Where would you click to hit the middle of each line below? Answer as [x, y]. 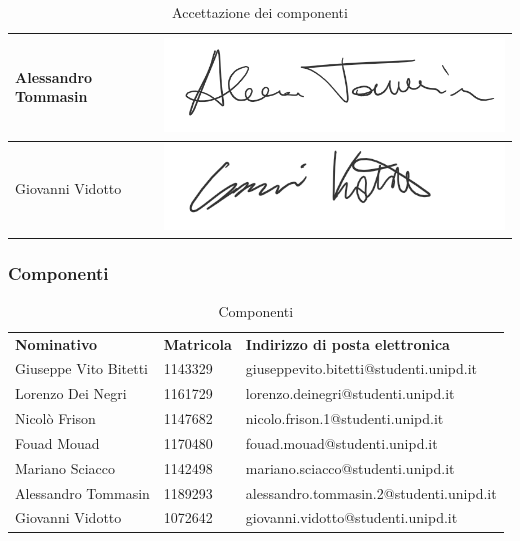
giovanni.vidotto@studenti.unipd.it [351, 517]
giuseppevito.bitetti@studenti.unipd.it [361, 368]
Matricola [197, 343]
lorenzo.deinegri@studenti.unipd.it [350, 393]
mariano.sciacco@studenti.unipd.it [350, 467]
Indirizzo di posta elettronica [347, 343]
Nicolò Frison [55, 418]
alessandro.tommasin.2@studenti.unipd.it [371, 492]
